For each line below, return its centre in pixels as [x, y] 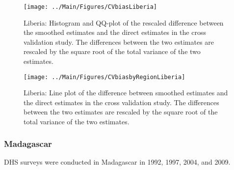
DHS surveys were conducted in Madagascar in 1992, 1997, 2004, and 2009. [117, 161]
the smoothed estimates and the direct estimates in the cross [115, 32]
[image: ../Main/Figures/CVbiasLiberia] [91, 7]
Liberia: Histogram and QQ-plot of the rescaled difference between [124, 22]
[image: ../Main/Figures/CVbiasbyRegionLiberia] [104, 77]
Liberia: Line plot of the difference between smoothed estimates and [126, 93]
